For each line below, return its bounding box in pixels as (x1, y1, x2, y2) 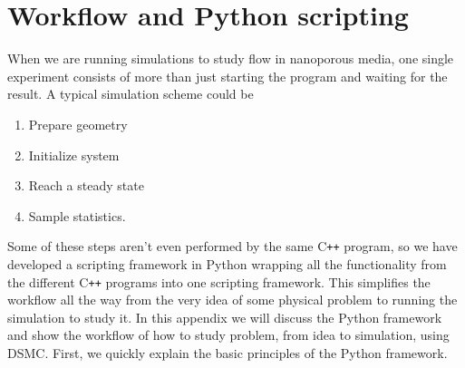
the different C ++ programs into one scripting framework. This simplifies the (7, 272, 431, 291)
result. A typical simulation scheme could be (7, 84, 254, 103)
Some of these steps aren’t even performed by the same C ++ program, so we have (7, 237, 458, 256)
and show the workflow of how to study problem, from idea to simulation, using (7, 325, 450, 344)
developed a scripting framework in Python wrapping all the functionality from (7, 254, 447, 273)
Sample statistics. (28, 206, 126, 225)
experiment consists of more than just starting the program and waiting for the (7, 66, 448, 85)
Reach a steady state (28, 176, 144, 195)
